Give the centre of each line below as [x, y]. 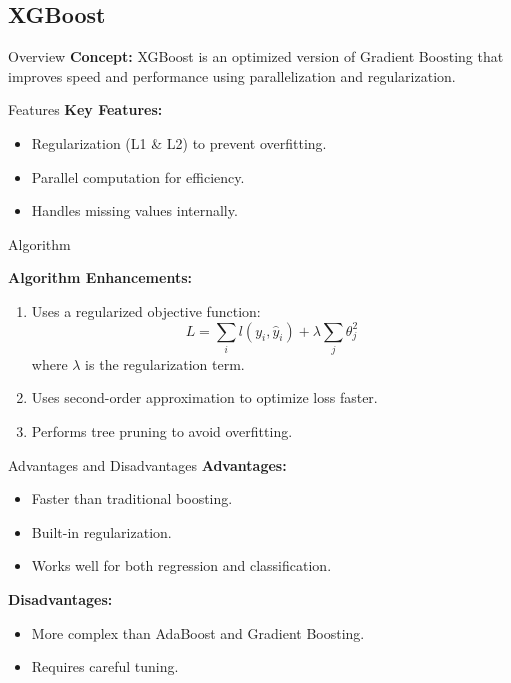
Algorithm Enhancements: [100, 277]
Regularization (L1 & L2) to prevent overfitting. [179, 142]
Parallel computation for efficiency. [138, 176]
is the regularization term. [165, 363]
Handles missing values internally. [134, 210]
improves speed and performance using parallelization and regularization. [232, 75]
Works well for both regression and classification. [181, 565]
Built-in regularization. [101, 531]
